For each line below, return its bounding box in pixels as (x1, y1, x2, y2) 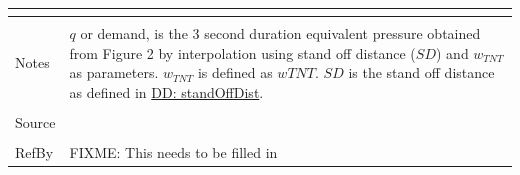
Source (15, 111, 56, 132)
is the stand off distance (348, 62, 495, 83)
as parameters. (69, 62, 159, 83)
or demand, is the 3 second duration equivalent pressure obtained (80, 23, 481, 43)
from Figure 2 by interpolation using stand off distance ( (69, 42, 416, 63)
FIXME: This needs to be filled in (69, 141, 278, 162)
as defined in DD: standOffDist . (69, 81, 264, 102)
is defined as (197, 62, 273, 83)
